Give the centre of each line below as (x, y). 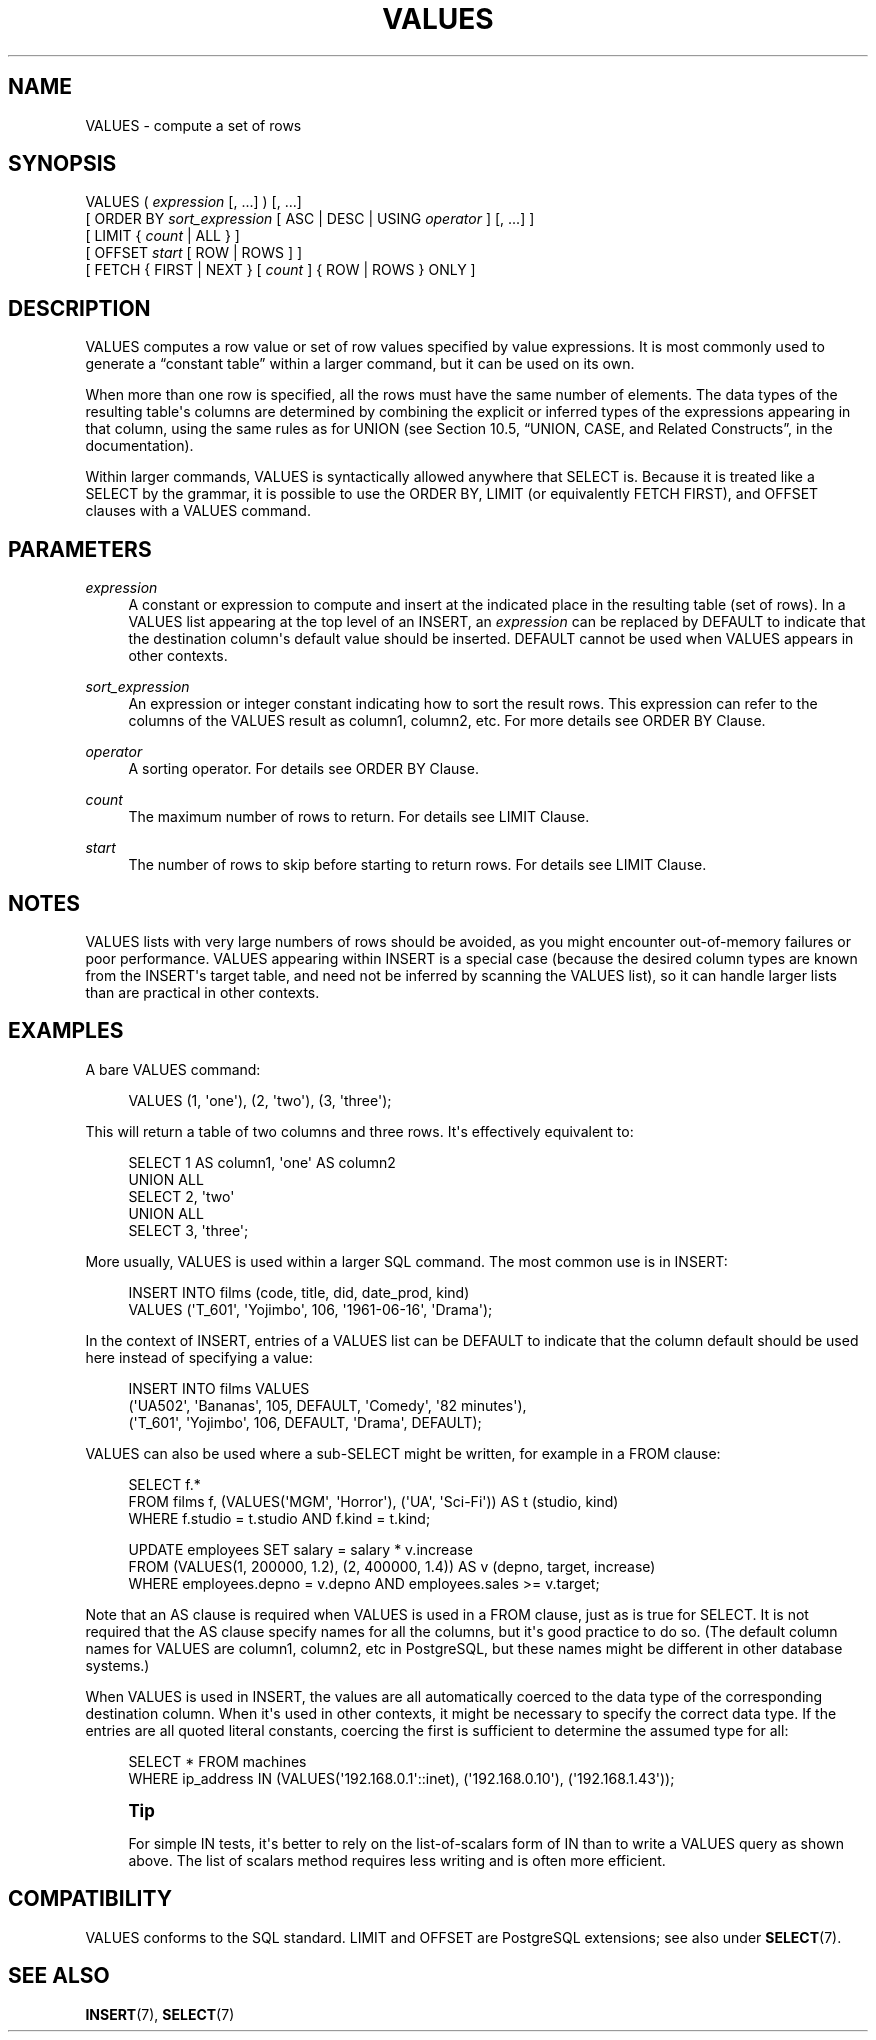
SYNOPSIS (62, 164)
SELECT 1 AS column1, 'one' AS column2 (262, 1162)
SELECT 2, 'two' (181, 1196)
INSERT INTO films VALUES (219, 1388)
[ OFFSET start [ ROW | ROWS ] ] (194, 253)
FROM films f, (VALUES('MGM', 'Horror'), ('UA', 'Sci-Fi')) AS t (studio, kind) (373, 1501)
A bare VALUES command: (173, 1069)
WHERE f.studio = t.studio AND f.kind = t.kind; (279, 1518)
